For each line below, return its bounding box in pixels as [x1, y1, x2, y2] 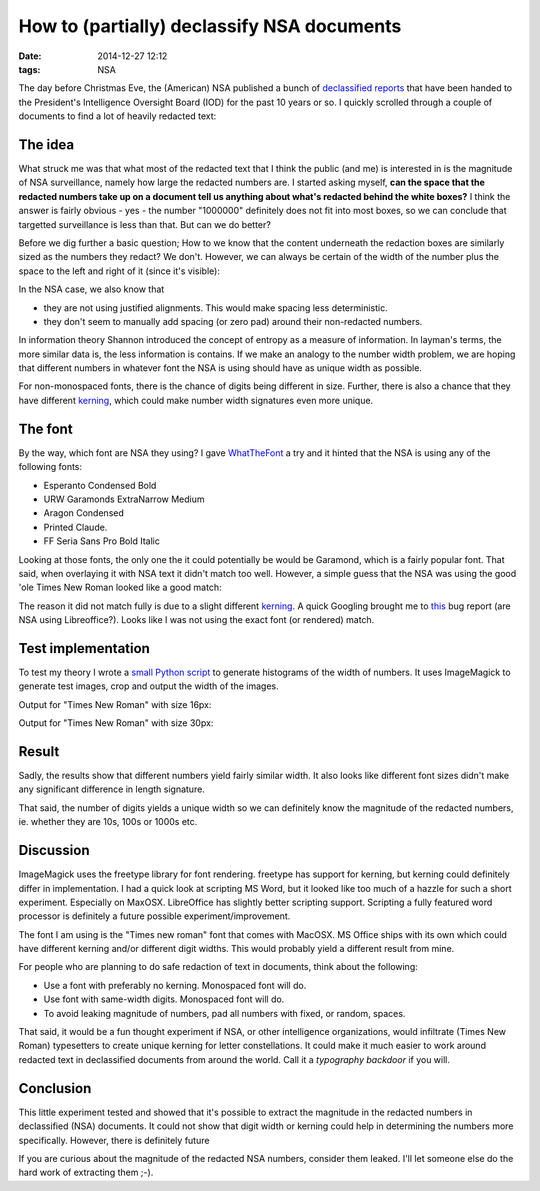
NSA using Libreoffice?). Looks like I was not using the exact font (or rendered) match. [18, 614, 375, 626]
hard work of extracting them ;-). [18, 1166, 154, 1179]
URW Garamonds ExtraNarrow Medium [43, 493, 205, 505]
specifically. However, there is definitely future [18, 1134, 210, 1146]
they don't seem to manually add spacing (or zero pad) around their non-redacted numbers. [43, 315, 423, 327]
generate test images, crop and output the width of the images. [18, 680, 279, 692]
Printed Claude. [43, 521, 108, 533]
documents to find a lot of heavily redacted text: [18, 110, 217, 122]
